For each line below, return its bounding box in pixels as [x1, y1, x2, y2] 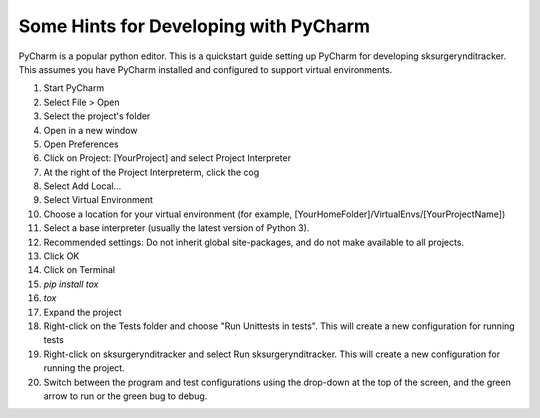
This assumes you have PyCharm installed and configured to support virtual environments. [18, 63, 393, 75]
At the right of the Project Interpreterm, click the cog [43, 166, 260, 178]
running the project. [43, 362, 125, 374]
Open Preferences [43, 138, 119, 150]
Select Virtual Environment [43, 194, 154, 206]
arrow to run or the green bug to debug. [43, 390, 208, 402]
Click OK [43, 250, 80, 262]
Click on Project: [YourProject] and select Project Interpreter [43, 152, 292, 164]
